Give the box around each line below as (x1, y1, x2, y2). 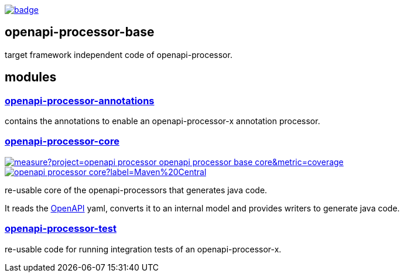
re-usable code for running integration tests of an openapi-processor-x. (5, 244, 282, 254)
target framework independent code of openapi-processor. (5, 49, 232, 60)
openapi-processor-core (5, 135, 119, 148)
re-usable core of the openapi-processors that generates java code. (5, 184, 268, 195)
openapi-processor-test (5, 223, 117, 235)
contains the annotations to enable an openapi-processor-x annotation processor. (5, 116, 320, 126)
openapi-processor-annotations (5, 94, 155, 107)
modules (5, 70, 57, 85)
